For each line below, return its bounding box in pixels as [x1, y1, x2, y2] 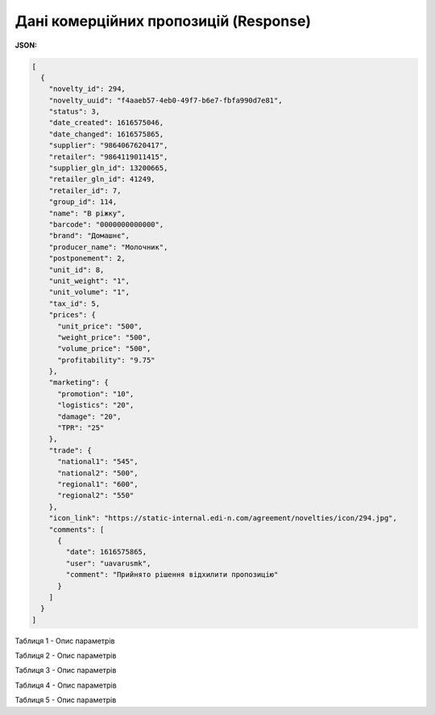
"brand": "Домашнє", [48, 231, 130, 240]
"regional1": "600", [57, 479, 139, 488]
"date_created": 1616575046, [48, 118, 164, 128]
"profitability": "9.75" [57, 355, 156, 365]
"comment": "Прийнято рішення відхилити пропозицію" [65, 570, 279, 579]
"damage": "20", [57, 412, 122, 421]
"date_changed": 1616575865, [48, 129, 164, 139]
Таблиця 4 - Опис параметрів [14, 680, 117, 690]
